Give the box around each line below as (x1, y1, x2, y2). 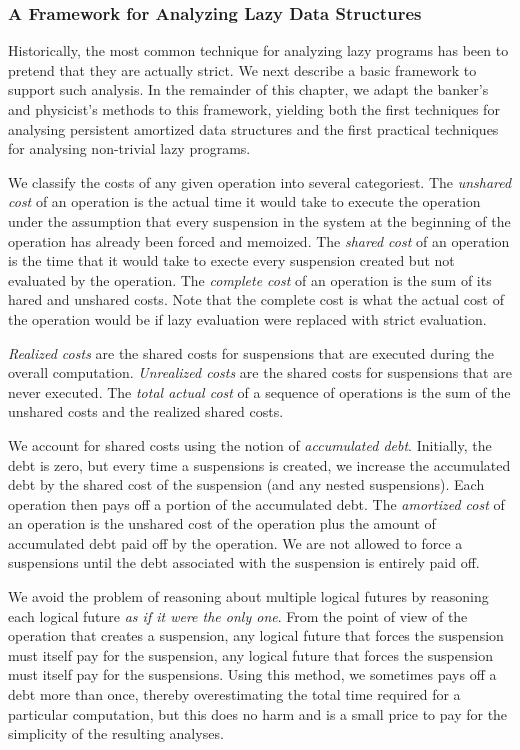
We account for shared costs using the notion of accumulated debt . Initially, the (8, 434, 492, 455)
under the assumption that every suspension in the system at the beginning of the (8, 210, 511, 231)
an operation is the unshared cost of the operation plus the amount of (8, 513, 436, 534)
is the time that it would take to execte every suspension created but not (8, 250, 455, 271)
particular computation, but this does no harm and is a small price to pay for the (8, 703, 508, 724)
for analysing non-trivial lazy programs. (8, 138, 251, 159)
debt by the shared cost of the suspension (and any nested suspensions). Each (8, 474, 485, 495)
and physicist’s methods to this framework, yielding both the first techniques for (8, 99, 500, 119)
